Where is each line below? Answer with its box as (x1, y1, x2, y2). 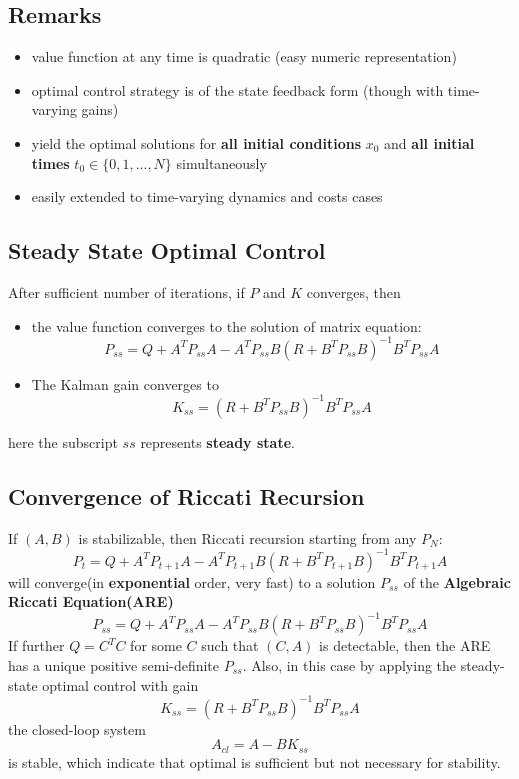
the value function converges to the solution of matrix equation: (31, 315, 422, 336)
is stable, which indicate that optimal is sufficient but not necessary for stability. (8, 751, 501, 772)
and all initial (384, 132, 475, 153)
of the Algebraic (403, 571, 511, 592)
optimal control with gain (42, 674, 199, 695)
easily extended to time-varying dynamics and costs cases (31, 186, 383, 207)
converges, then (306, 281, 401, 302)
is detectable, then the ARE (319, 635, 491, 656)
